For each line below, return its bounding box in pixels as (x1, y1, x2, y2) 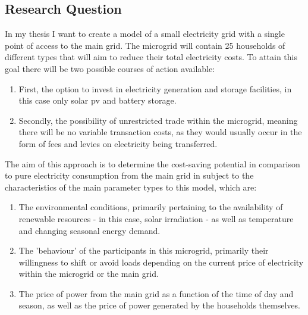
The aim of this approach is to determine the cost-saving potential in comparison (5, 157, 300, 170)
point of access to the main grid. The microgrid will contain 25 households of (5, 39, 285, 51)
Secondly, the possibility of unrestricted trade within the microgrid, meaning (18, 114, 298, 126)
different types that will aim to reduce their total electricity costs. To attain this (5, 51, 297, 63)
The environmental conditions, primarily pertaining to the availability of (18, 201, 283, 213)
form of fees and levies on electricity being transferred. (18, 137, 218, 149)
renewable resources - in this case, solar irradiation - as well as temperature (18, 212, 294, 224)
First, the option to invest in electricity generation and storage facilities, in (18, 82, 292, 95)
